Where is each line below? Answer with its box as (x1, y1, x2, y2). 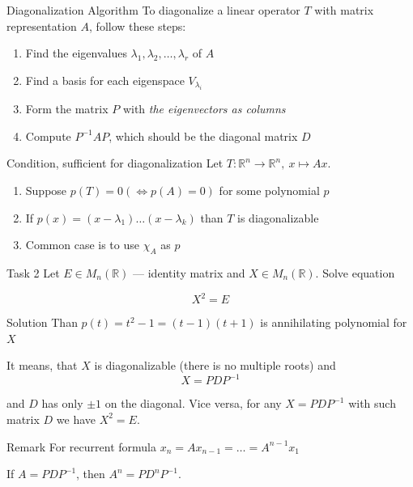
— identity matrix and (133, 264, 245, 281)
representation (6, 17, 77, 34)
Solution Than (6, 314, 78, 331)
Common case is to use (25, 236, 139, 253)
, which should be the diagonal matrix (109, 127, 298, 144)
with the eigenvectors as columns (122, 100, 286, 117)
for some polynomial (219, 181, 320, 198)
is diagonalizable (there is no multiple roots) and (94, 357, 336, 374)
